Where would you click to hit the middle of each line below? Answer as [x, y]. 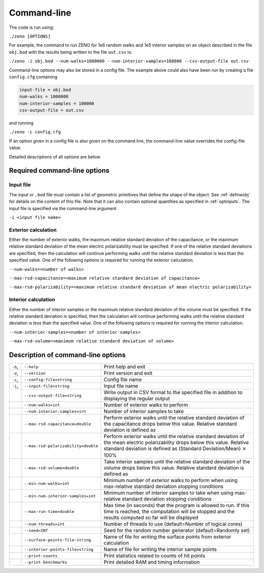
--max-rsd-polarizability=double [61, 446]
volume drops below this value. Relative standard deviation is [174, 468]
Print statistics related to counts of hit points [154, 556]
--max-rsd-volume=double [51, 468]
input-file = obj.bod [45, 90]
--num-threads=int [44, 524]
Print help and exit [124, 367]
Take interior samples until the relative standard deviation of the [177, 462]
